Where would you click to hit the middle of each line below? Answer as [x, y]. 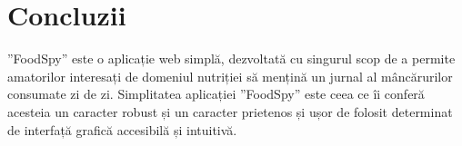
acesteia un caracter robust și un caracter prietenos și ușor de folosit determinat [230, 111]
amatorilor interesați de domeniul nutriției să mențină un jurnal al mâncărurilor [230, 76]
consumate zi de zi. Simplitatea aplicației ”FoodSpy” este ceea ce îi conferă [216, 94]
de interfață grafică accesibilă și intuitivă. [122, 129]
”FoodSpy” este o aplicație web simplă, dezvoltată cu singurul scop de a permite [231, 58]
